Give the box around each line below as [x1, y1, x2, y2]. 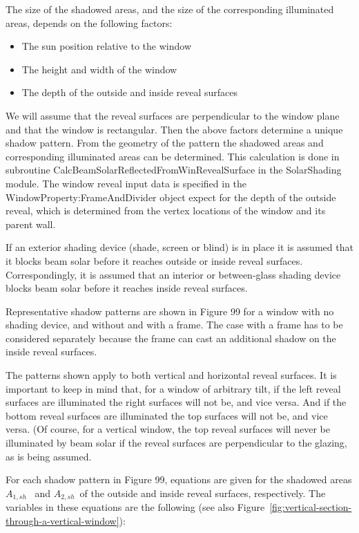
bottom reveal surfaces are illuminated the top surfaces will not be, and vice [6, 408, 328, 422]
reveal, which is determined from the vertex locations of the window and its [6, 203, 326, 218]
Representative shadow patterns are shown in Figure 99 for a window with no [6, 303, 334, 318]
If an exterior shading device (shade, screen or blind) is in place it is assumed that [6, 240, 353, 254]
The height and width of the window [21, 62, 177, 76]
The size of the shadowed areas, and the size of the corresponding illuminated [6, 2, 334, 16]
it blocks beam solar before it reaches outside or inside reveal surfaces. [6, 253, 303, 268]
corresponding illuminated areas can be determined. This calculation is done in [6, 149, 340, 163]
